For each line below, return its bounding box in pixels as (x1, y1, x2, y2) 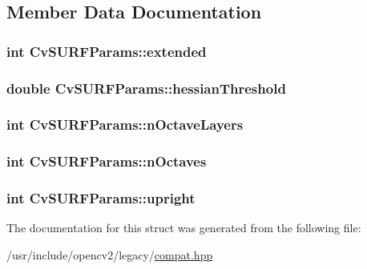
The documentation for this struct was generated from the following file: (6, 219, 361, 236)
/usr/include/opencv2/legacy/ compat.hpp (6, 246, 213, 263)
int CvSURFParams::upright (6, 188, 196, 208)
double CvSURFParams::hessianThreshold (6, 78, 286, 98)
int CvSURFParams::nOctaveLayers (6, 114, 244, 134)
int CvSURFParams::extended (6, 41, 207, 61)
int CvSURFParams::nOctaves (6, 151, 207, 171)
